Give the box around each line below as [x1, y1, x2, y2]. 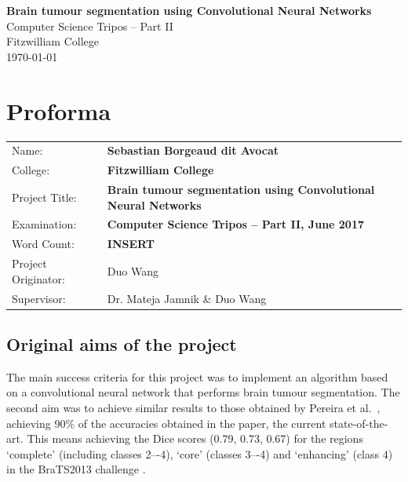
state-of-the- [330, 414, 388, 431]
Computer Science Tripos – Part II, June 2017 [107, 216, 365, 232]
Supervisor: [12, 290, 66, 306]
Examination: [12, 216, 77, 232]
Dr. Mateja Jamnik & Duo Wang [107, 290, 267, 306]
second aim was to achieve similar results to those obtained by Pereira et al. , [6, 399, 381, 415]
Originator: [12, 270, 65, 287]
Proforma [6, 94, 111, 126]
